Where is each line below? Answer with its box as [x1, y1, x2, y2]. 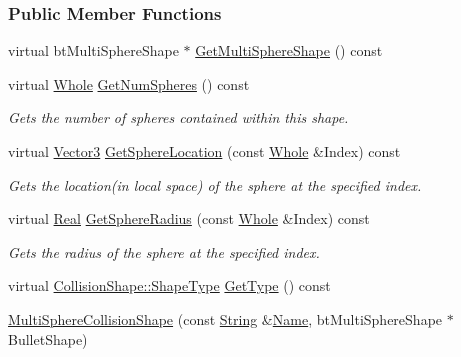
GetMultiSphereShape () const [195, 40, 383, 61]
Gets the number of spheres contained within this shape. [8, 107, 349, 128]
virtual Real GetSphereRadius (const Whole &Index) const [8, 208, 370, 229]
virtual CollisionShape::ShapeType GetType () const [8, 275, 331, 296]
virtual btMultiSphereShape [8, 40, 179, 61]
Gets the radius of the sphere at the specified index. [8, 241, 320, 262]
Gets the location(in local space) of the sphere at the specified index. [8, 174, 422, 195]
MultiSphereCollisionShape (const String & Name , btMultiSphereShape [8, 308, 443, 329]
